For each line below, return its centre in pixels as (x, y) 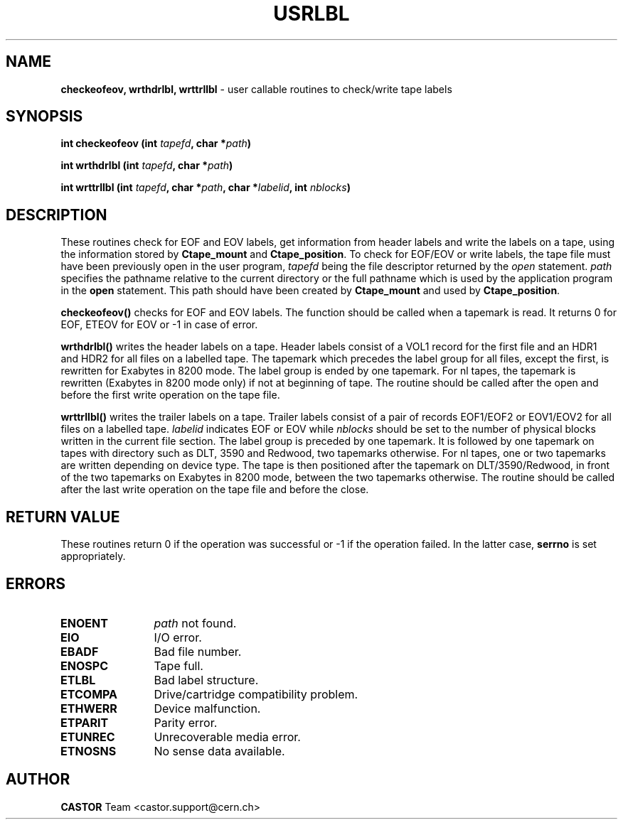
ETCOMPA (89, 694)
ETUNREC (88, 737)
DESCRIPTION (57, 215)
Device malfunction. (207, 708)
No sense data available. (219, 751)
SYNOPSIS (44, 117)
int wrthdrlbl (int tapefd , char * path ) (147, 166)
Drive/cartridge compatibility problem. (256, 694)
